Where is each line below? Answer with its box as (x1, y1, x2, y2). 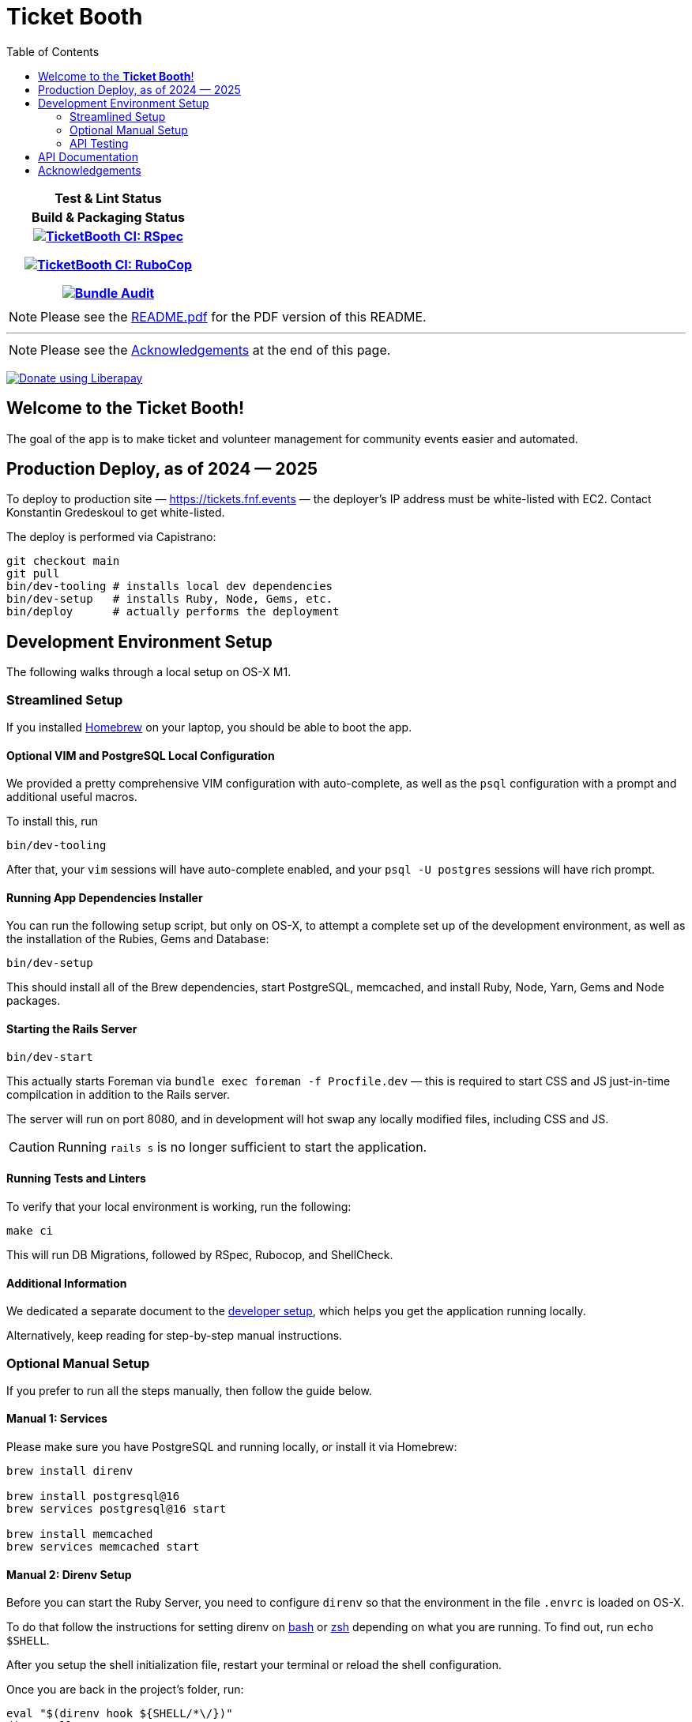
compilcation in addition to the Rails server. (6, 1087, 231, 1101)
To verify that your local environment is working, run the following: (6, 1199, 352, 1213)
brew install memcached (6, 1528, 153, 1541)
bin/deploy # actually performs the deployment (6, 605, 340, 618)
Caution (9, 1138, 55, 1155)
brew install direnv (6, 1464, 134, 1478)
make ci (6, 1224, 54, 1237)
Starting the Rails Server (6, 1022, 137, 1036)
